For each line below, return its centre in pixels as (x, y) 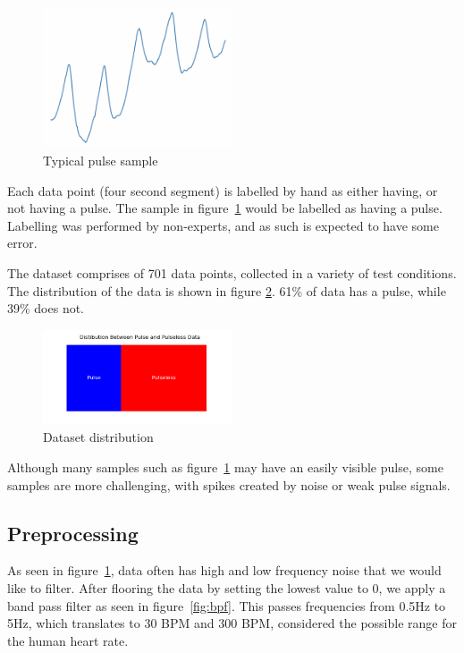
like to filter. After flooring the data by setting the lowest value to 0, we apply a (227, 588)
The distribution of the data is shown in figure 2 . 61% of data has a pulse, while (227, 290)
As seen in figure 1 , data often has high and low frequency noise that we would (224, 570)
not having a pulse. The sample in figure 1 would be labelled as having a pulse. (225, 208)
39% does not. (46, 308)
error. (22, 243)
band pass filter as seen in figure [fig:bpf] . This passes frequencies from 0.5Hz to (227, 605)
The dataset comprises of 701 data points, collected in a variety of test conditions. (232, 273)
